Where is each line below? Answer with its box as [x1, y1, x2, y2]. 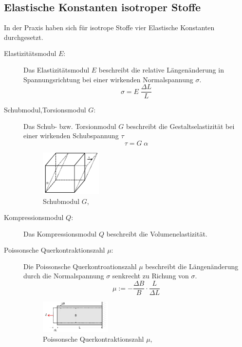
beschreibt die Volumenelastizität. [106, 228, 207, 238]
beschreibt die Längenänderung [145, 261, 239, 271]
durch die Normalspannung [23, 271, 104, 281]
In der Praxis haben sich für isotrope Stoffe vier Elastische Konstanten [4, 22, 215, 33]
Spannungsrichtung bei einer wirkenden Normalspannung [23, 74, 193, 84]
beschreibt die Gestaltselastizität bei [126, 121, 235, 131]
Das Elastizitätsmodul [23, 64, 90, 74]
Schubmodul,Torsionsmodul [4, 105, 86, 115]
